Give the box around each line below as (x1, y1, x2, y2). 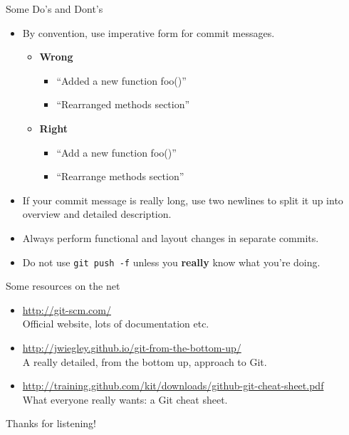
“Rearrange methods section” (56, 169, 184, 184)
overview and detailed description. (22, 206, 172, 221)
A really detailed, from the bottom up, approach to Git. (22, 354, 267, 369)
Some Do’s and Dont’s (6, 1, 103, 16)
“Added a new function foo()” (56, 73, 187, 88)
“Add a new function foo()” (56, 145, 177, 159)
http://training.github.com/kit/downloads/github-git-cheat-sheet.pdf (22, 378, 324, 393)
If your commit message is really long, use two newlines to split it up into (22, 192, 343, 207)
